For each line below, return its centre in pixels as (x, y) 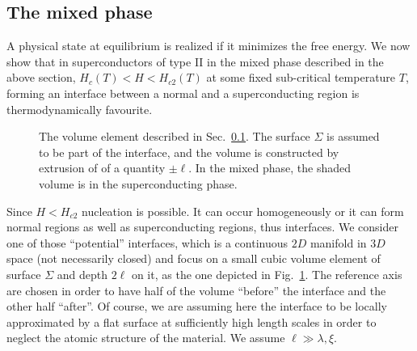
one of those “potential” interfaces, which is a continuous (147, 242)
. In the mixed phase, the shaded (270, 168)
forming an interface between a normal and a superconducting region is (183, 93)
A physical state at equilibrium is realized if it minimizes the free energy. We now (208, 46)
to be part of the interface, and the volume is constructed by (189, 152)
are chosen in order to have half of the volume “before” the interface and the (196, 290)
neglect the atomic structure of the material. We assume (146, 338)
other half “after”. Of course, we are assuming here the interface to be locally (197, 306)
